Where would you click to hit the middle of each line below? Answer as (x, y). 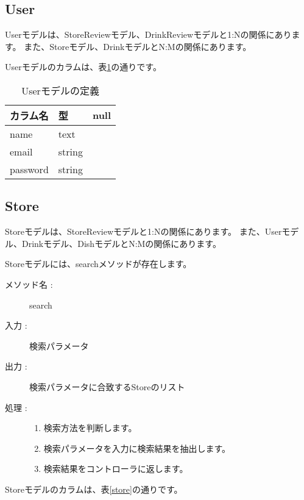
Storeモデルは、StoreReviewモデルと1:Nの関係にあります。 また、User (143, 231)
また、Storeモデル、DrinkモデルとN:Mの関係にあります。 (138, 46)
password (29, 169)
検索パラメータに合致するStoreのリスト (107, 386)
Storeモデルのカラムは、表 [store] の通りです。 (94, 489)
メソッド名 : (29, 284)
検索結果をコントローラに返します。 (116, 469)
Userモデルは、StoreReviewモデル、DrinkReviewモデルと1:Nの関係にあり (148, 34)
